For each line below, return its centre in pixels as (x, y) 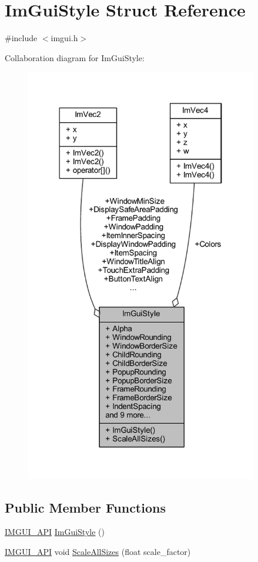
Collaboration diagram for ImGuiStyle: (75, 57)
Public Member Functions (85, 507)
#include (21, 38)
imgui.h (64, 38)
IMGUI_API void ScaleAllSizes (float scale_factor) (98, 551)
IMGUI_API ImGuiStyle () (55, 532)
